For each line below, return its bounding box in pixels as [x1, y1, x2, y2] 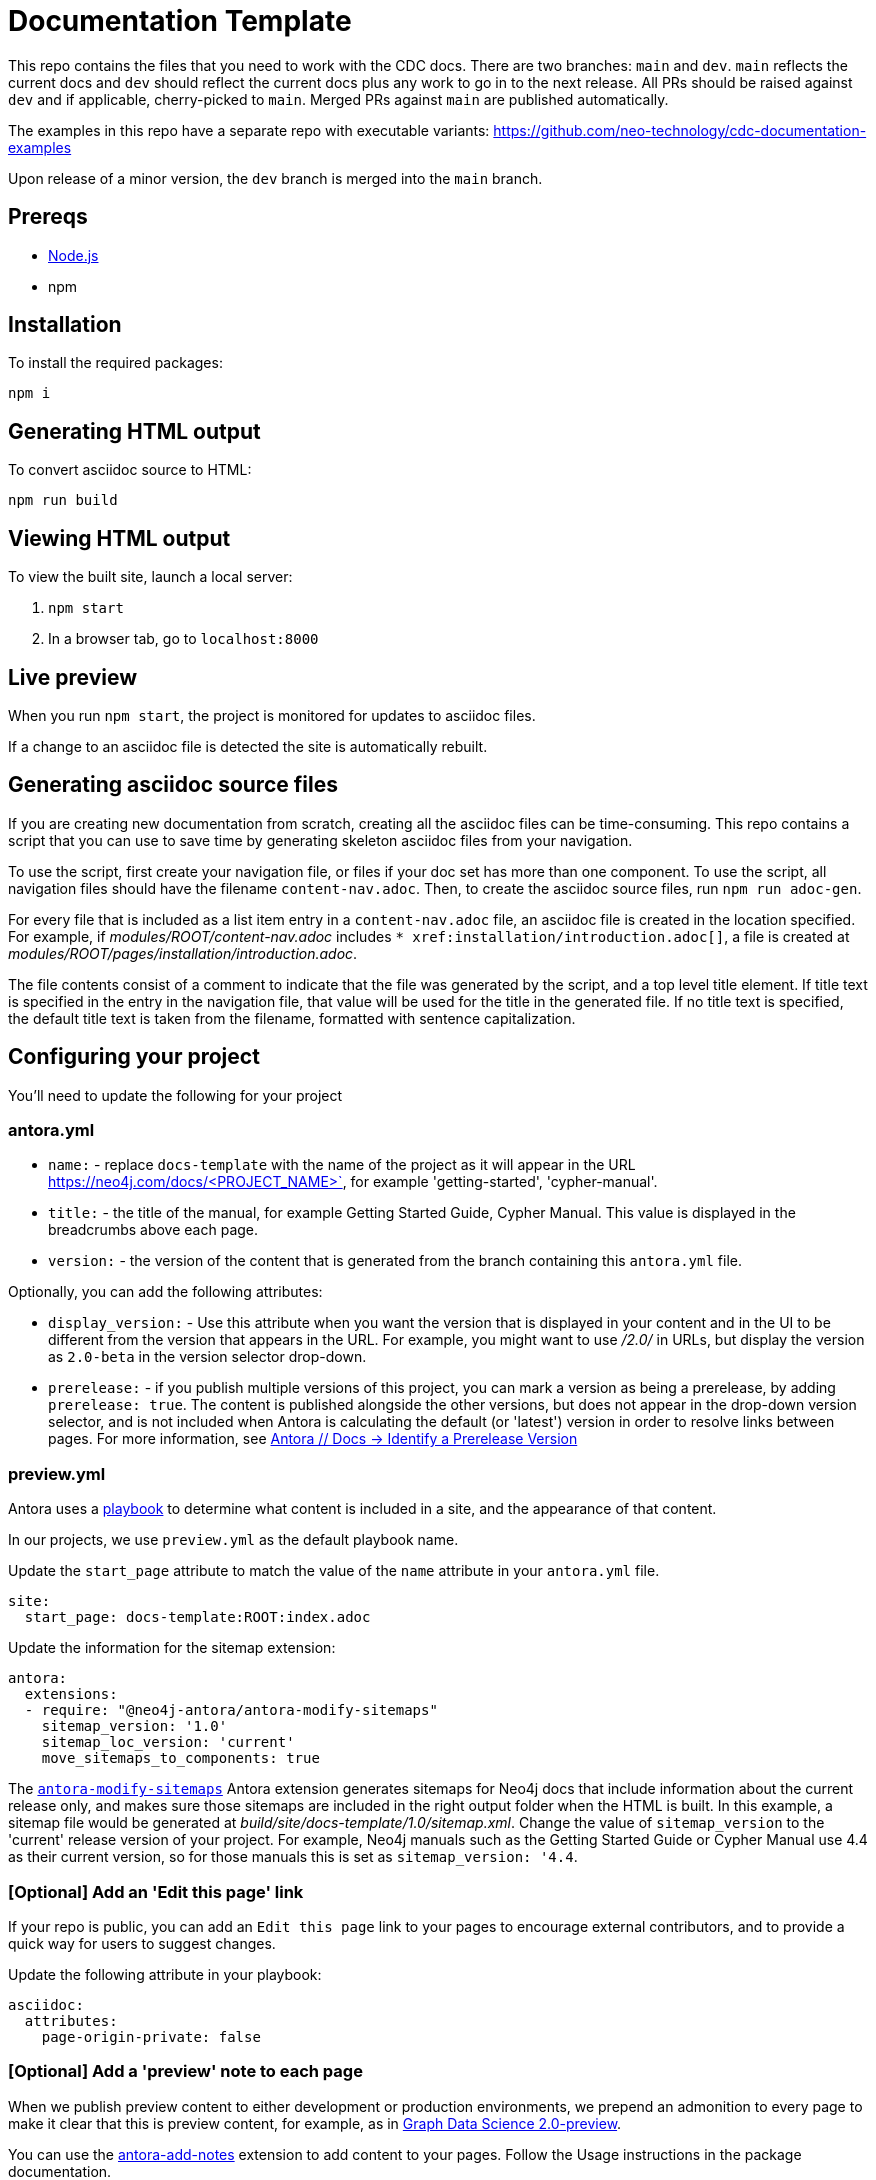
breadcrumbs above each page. [48, 1221, 259, 1239]
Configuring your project [8, 1044, 260, 1070]
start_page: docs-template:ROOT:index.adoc [24, 1609, 371, 1626]
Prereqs [8, 204, 88, 230]
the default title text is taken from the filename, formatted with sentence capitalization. [8, 1009, 576, 1027]
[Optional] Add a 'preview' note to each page [8, 2061, 363, 2082]
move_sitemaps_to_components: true [41, 1750, 320, 1767]
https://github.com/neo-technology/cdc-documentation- [493, 121, 867, 139]
